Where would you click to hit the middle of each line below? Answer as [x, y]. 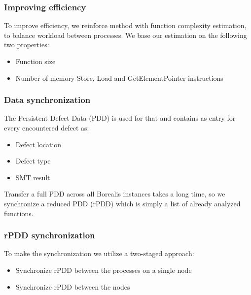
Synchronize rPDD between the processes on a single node [104, 270]
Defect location [38, 144]
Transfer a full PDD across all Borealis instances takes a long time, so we [115, 194]
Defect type [33, 161]
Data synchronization [47, 100]
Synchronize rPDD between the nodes [73, 286]
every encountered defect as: [47, 128]
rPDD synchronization [50, 235]
